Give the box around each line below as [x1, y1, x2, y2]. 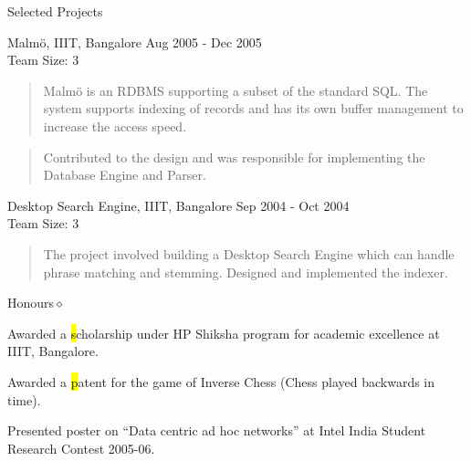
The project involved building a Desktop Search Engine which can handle [43, 244, 455, 263]
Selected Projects [7, 2, 103, 20]
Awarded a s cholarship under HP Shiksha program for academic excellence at [7, 323, 440, 342]
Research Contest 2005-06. [7, 438, 155, 457]
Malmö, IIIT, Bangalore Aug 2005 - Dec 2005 [7, 32, 262, 51]
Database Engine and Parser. [43, 165, 206, 184]
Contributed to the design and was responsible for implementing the [43, 147, 425, 166]
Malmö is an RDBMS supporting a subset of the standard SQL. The [43, 80, 428, 100]
